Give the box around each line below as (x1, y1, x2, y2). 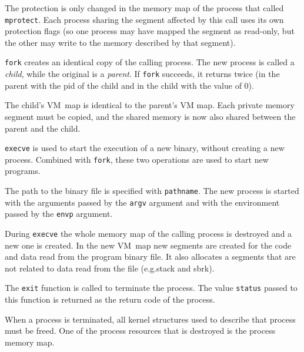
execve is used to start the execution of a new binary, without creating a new (5, 142, 285, 154)
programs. (5, 165, 41, 177)
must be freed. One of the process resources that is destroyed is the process (5, 324, 276, 337)
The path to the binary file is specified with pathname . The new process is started (5, 185, 299, 197)
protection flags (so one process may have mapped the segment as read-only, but (5, 25, 295, 37)
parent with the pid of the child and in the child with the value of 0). (5, 79, 254, 91)
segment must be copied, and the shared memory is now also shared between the (5, 110, 296, 122)
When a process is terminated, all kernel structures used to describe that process (5, 313, 296, 325)
